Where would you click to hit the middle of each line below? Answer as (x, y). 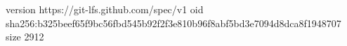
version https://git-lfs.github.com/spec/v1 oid (105, 9)
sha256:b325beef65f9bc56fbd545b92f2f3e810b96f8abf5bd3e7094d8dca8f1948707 (173, 23)
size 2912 (25, 37)
